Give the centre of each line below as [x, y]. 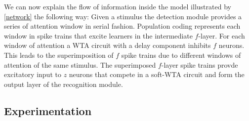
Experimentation [48, 110]
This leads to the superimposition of [59, 55]
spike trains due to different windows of [181, 55]
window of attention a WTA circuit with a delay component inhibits [107, 45]
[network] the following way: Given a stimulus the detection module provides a [123, 16]
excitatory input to [33, 74]
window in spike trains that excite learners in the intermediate [98, 35]
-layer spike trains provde [200, 64]
